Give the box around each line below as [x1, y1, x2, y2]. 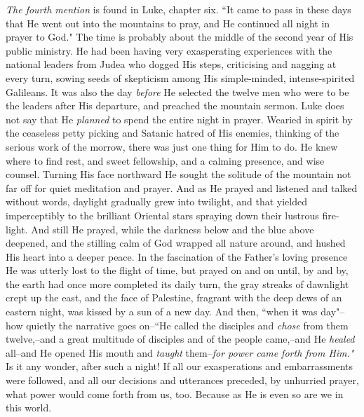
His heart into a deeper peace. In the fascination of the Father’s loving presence [6, 249, 348, 264]
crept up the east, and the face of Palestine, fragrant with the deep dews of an [6, 290, 342, 305]
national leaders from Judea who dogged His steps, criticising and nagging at [6, 57, 337, 71]
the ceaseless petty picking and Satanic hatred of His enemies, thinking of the [6, 125, 339, 140]
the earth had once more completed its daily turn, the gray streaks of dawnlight [6, 276, 349, 291]
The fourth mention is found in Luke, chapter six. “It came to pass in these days [6, 2, 351, 16]
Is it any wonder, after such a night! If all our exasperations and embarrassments [6, 359, 353, 374]
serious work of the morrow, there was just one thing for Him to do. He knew [6, 139, 338, 153]
